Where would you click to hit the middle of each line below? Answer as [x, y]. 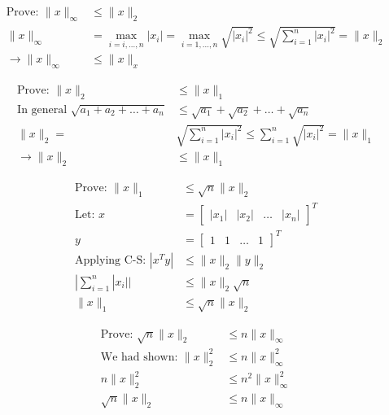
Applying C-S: [111, 260]
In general [42, 109]
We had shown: [139, 357]
